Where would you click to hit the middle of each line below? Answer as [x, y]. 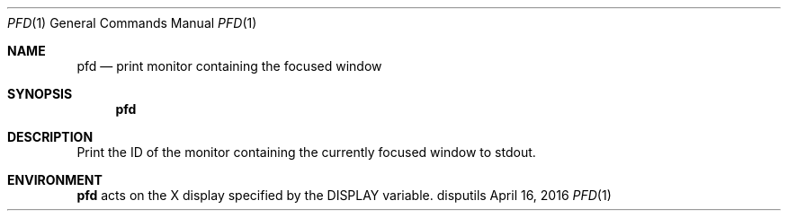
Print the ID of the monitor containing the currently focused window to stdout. [306, 152]
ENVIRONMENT [55, 180]
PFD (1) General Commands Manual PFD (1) [132, 23]
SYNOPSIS [40, 94]
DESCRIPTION [50, 137]
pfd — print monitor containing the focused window [229, 66]
